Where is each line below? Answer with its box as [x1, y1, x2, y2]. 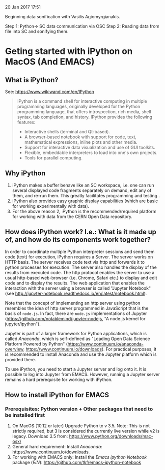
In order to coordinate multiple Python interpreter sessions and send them [5, 249, 155, 254]
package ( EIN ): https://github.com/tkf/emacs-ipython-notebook [12, 460, 141, 466]
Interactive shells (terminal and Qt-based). [24, 129, 110, 134]
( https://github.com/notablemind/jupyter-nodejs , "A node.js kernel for [5, 315, 146, 321]
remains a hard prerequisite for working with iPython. [5, 376, 113, 382]
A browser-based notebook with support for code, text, [24, 134, 137, 140]
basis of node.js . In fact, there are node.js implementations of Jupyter [5, 310, 147, 316]
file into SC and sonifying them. [5, 29, 69, 34]
